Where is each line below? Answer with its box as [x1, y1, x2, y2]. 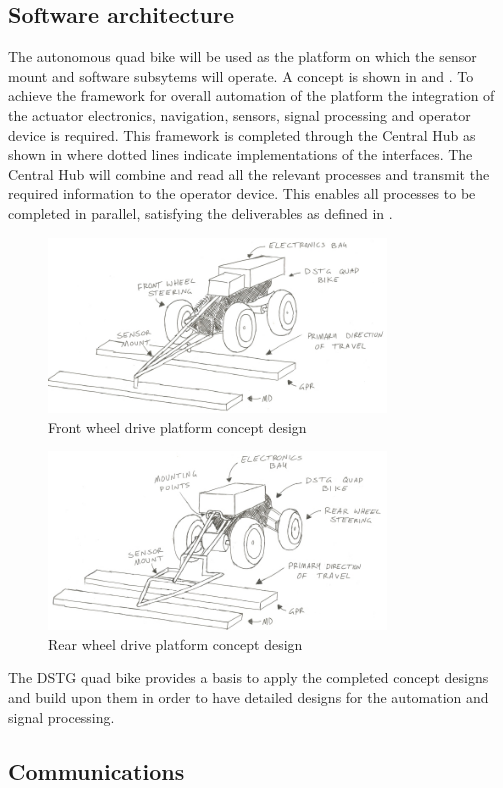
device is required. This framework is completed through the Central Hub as [8, 124, 476, 145]
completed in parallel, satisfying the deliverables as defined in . [8, 202, 393, 223]
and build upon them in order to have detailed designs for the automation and [8, 686, 489, 707]
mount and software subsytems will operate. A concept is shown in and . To [8, 65, 474, 86]
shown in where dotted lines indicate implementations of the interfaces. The [8, 144, 473, 165]
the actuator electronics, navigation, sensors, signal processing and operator [8, 104, 471, 125]
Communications [8, 755, 185, 786]
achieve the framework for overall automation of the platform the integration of [8, 85, 495, 106]
